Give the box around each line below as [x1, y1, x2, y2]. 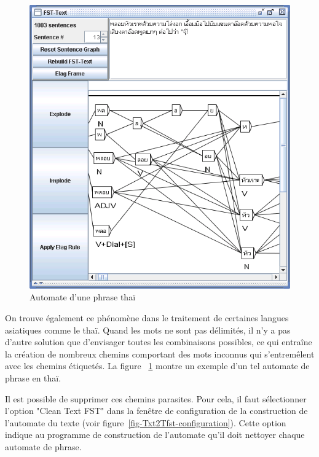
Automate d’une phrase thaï [30, 291, 136, 303]
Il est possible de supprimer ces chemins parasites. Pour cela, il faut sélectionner [5, 392, 307, 405]
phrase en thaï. [5, 372, 61, 384]
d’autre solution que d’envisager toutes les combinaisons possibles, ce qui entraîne [5, 335, 312, 348]
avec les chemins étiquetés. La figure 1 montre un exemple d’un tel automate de [5, 359, 310, 372]
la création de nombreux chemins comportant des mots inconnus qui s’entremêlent [5, 347, 315, 360]
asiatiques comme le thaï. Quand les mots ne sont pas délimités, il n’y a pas [5, 323, 291, 336]
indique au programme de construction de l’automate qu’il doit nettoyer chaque [5, 428, 305, 441]
